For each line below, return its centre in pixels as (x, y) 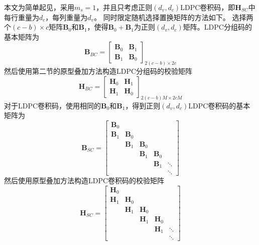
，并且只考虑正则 (124, 7)
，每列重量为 (67, 17)
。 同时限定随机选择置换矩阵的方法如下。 (162, 17)
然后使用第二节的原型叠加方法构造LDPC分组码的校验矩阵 (98, 71)
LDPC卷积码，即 (208, 7)
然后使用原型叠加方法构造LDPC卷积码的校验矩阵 (84, 180)
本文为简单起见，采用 (39, 7)
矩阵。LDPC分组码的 (217, 27)
